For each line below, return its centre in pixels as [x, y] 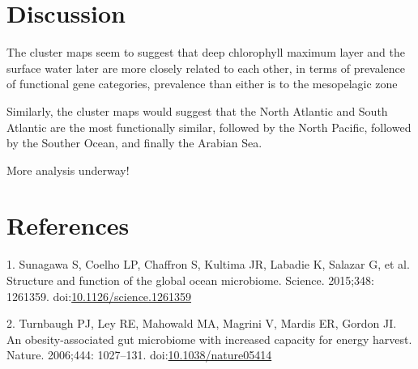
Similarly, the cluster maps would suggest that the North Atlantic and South [197, 110]
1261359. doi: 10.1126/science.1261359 [99, 296]
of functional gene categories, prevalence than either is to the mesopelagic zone [202, 84]
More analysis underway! [68, 170]
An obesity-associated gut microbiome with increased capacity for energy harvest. [209, 339]
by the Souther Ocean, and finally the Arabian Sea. [134, 143]
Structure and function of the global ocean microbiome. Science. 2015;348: [190, 280]
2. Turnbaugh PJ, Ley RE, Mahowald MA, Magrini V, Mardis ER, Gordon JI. [202, 323]
